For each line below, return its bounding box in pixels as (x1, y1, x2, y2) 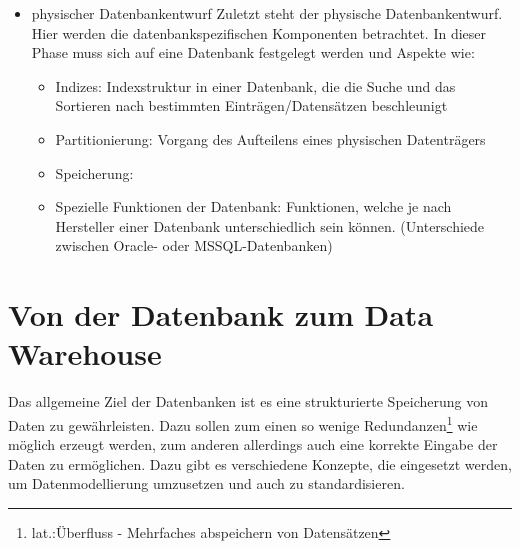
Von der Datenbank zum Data (8, 294, 434, 335)
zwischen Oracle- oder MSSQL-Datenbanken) (55, 235, 333, 256)
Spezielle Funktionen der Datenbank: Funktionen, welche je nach (55, 196, 452, 217)
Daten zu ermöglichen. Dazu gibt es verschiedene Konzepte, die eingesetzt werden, (8, 453, 512, 474)
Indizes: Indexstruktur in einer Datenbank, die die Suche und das (55, 75, 456, 96)
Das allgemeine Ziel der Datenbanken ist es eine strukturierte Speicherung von (8, 391, 488, 412)
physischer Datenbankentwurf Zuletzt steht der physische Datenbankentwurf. (31, 3, 503, 23)
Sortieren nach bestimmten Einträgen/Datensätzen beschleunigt (55, 95, 448, 116)
